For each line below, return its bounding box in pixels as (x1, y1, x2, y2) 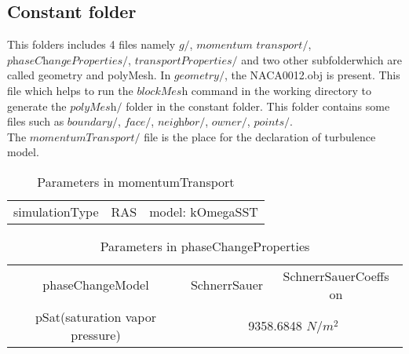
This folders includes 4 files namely (7, 36, 176, 53)
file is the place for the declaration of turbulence (144, 128, 376, 144)
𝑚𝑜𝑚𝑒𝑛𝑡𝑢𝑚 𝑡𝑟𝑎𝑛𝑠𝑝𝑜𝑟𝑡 (196, 40, 303, 52)
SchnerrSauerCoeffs (283, 266, 389, 285)
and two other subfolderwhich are (241, 51, 402, 68)
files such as (7, 113, 64, 130)
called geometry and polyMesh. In (7, 67, 171, 83)
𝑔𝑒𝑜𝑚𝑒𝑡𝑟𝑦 (173, 71, 219, 82)
